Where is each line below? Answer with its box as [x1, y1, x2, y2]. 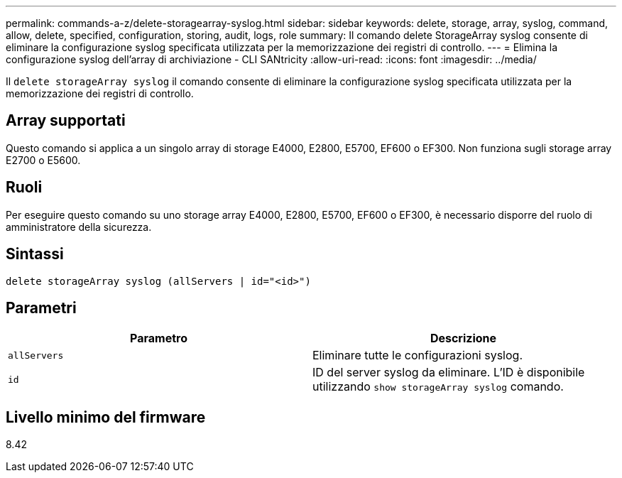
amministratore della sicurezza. [6, 220, 152, 233]
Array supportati [6, 112, 126, 130]
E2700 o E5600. [6, 153, 81, 166]
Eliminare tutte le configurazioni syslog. [312, 348, 523, 363]
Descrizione [430, 331, 497, 346]
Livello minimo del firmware [6, 408, 206, 426]
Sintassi [6, 245, 64, 264]
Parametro [130, 331, 187, 346]
